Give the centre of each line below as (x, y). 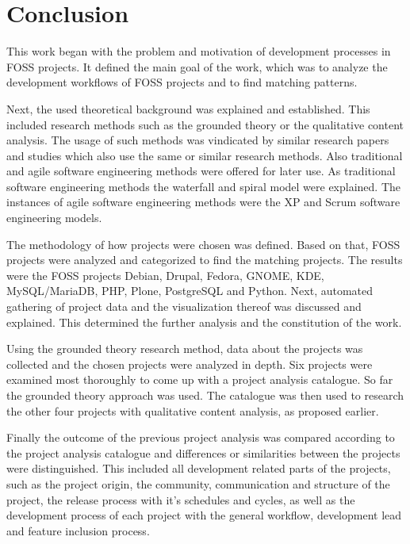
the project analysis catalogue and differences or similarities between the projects (203, 452)
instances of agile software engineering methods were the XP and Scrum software (203, 202)
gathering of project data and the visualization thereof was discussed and (184, 306)
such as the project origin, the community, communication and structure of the (198, 483)
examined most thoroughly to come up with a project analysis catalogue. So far (200, 379)
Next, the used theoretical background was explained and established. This (188, 108)
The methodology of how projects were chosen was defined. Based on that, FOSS (203, 244)
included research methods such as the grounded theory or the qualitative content (205, 124)
